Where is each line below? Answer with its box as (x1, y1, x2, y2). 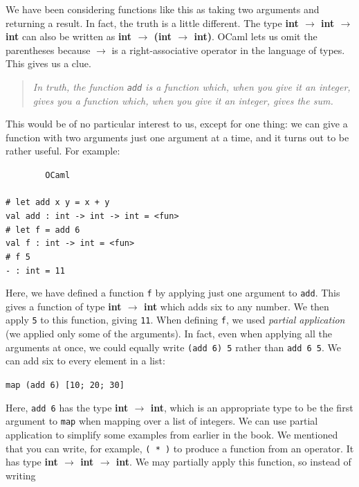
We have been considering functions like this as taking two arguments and (6, 2, 320, 16)
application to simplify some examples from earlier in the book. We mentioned (6, 427, 338, 441)
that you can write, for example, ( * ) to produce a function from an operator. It (6, 441, 354, 455)
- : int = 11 (6, 265, 65, 276)
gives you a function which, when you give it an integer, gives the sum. (33, 93, 333, 107)
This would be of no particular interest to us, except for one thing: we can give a (6, 116, 348, 131)
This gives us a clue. (6, 56, 91, 71)
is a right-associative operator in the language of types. (111, 42, 345, 57)
